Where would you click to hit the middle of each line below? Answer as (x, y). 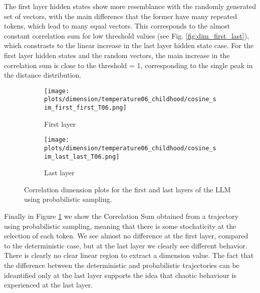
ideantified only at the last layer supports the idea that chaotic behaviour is (120, 275)
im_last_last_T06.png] (82, 157)
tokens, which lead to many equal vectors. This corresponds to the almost (117, 26)
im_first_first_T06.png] (85, 108)
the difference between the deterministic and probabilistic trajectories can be (122, 265)
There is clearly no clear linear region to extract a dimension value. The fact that (129, 255)
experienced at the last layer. (49, 285)
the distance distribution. (43, 75)
